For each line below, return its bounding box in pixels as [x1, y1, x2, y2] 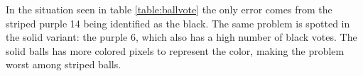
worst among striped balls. [6, 57, 121, 72]
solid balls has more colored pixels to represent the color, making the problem [6, 43, 345, 58]
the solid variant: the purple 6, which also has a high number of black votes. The [6, 30, 357, 44]
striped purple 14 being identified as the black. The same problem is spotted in [6, 15, 350, 30]
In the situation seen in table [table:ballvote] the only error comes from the [6, 2, 332, 16]
